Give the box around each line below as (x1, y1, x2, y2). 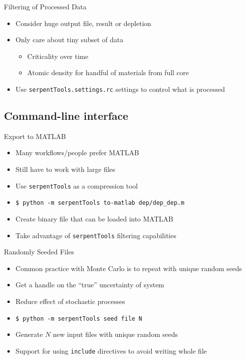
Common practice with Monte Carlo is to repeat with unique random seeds (15, 263, 242, 273)
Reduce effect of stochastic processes (15, 296, 125, 306)
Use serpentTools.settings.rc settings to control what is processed (15, 83, 225, 94)
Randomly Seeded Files (4, 247, 74, 257)
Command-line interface (4, 108, 129, 123)
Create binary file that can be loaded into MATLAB (15, 213, 173, 223)
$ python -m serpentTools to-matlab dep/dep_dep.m (15, 199, 185, 207)
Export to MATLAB (4, 131, 66, 141)
